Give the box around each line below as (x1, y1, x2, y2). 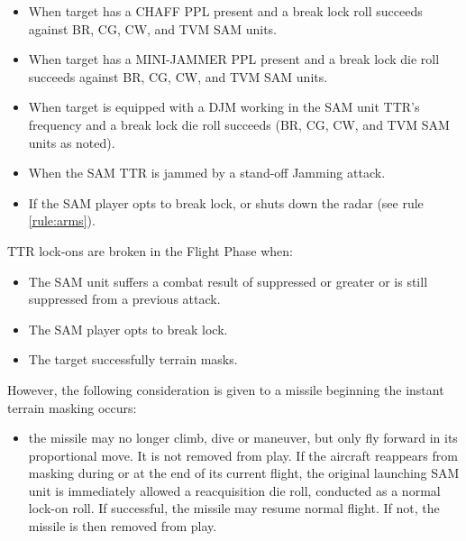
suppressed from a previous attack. (28, 289, 221, 308)
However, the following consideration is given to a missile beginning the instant (7, 380, 444, 399)
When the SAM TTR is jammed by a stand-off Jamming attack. (28, 163, 386, 182)
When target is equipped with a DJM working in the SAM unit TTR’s (28, 97, 420, 116)
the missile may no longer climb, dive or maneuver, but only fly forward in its (28, 428, 458, 447)
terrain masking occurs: (7, 398, 137, 417)
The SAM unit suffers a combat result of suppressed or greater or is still (28, 271, 428, 290)
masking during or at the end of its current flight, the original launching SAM (28, 463, 460, 482)
